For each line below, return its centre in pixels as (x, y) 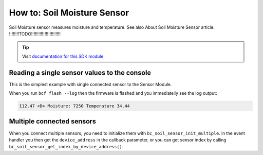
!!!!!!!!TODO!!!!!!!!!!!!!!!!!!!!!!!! (35, 34)
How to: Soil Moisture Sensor (69, 13)
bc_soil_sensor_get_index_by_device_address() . (66, 147)
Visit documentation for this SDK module (63, 56)
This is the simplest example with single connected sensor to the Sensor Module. (90, 84)
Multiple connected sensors (53, 121)
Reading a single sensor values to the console (80, 73)
